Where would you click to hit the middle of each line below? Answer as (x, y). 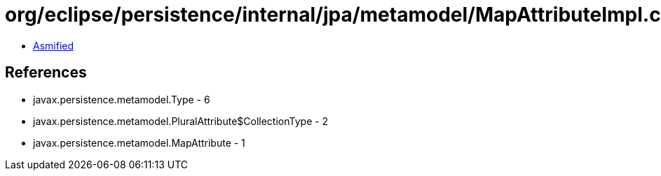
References (46, 73)
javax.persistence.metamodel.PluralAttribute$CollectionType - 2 (181, 121)
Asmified (54, 45)
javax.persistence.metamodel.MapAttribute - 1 (139, 142)
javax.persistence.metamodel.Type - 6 (122, 99)
